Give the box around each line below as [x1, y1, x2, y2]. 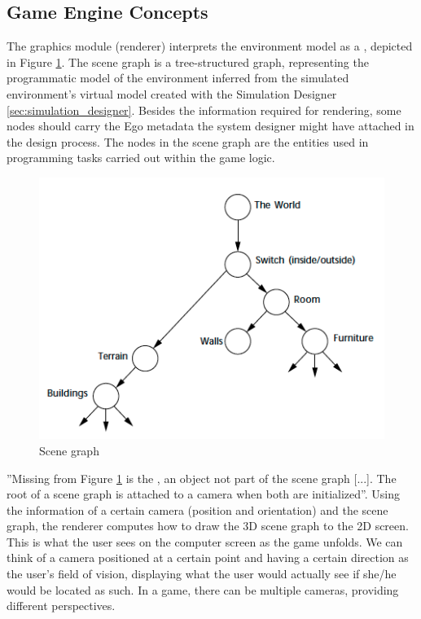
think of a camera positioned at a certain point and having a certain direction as [7, 549, 409, 566]
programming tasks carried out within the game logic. [7, 149, 275, 166]
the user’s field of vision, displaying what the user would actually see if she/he [7, 565, 397, 582]
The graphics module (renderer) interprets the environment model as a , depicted [7, 37, 413, 55]
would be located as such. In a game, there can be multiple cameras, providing [7, 581, 399, 598]
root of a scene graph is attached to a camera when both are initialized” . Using [7, 485, 400, 503]
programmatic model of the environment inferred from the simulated [7, 69, 349, 86]
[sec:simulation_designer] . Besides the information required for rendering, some [7, 101, 401, 118]
